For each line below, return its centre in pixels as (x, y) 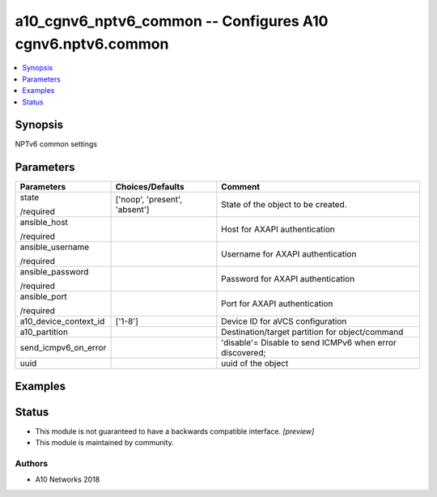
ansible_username (55, 247)
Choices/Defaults (150, 187)
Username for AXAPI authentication (289, 254)
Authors (32, 464)
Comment (241, 187)
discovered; (244, 353)
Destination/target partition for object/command (312, 332)
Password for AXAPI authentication (288, 279)
